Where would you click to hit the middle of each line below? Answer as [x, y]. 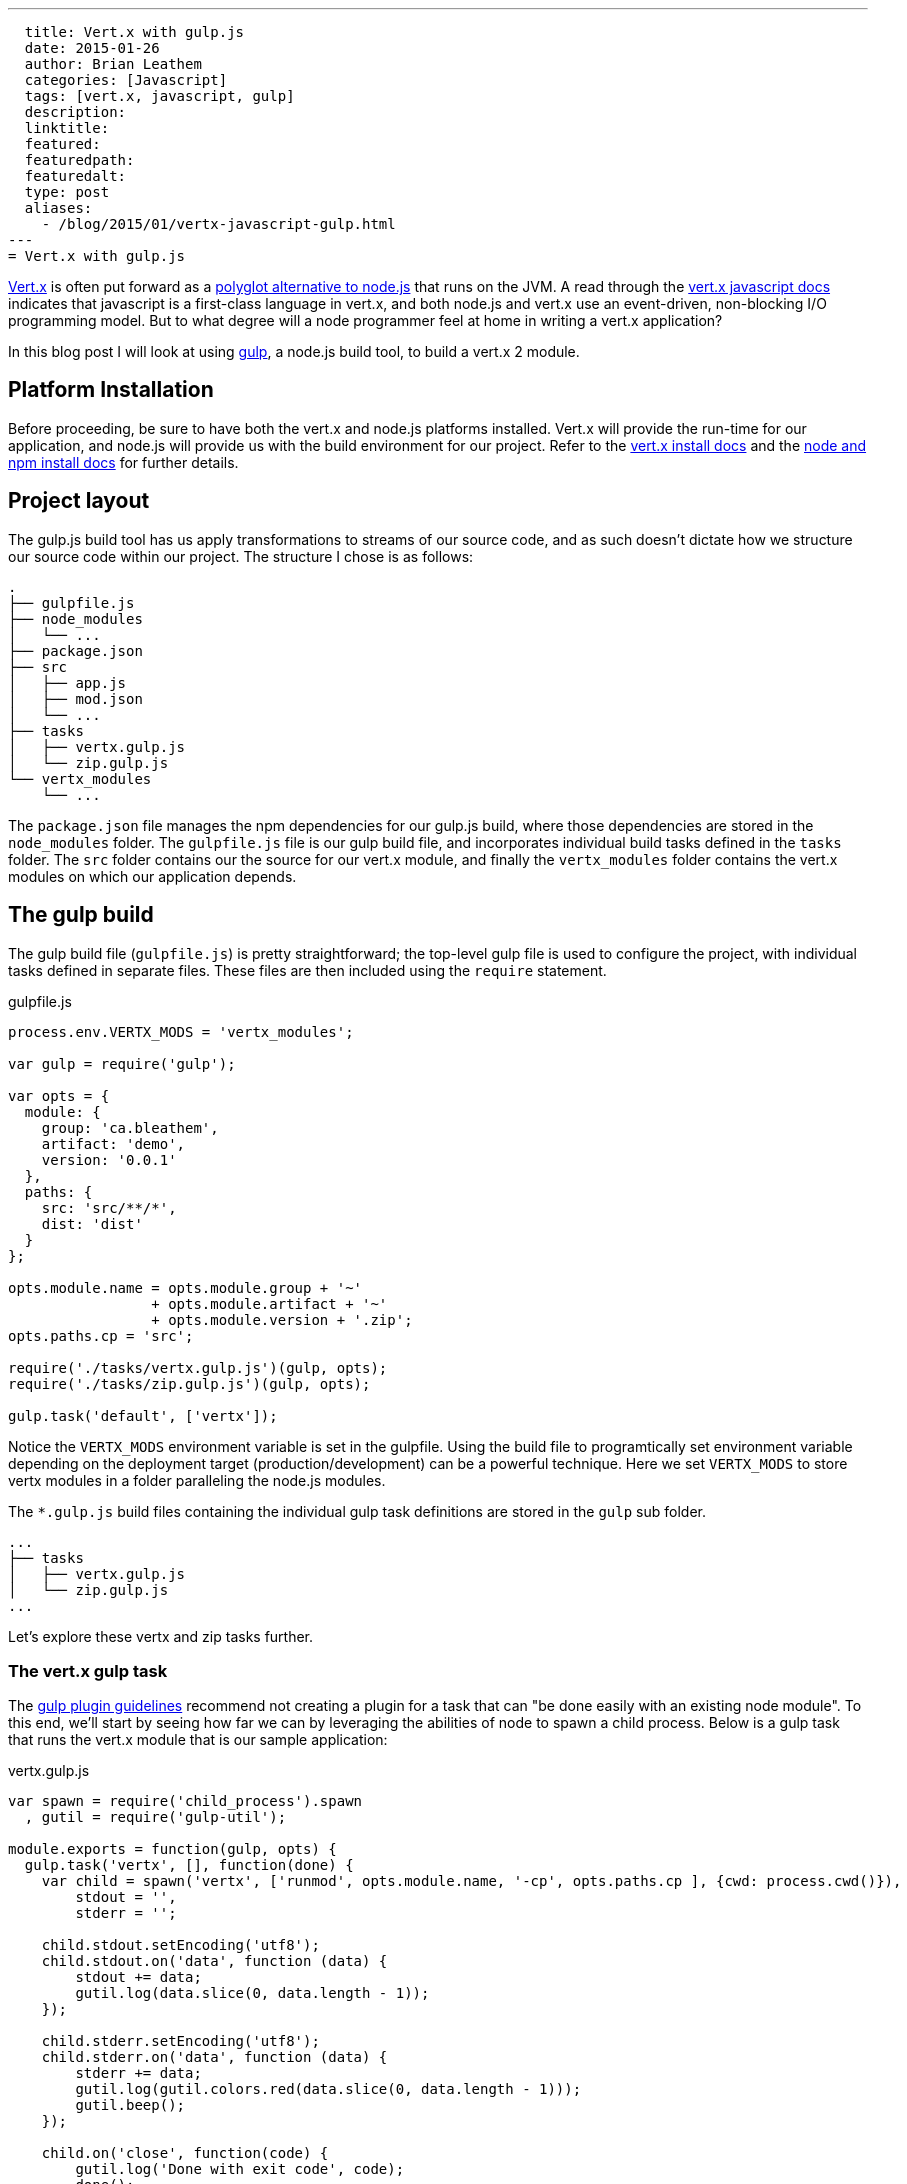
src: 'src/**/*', [109, 1207]
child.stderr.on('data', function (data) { [214, 2057]
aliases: [58, 208]
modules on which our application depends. [152, 876]
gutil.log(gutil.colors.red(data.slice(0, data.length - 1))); [328, 2089]
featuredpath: [79, 160]
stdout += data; [138, 1977]
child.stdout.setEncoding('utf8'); [180, 1945]
